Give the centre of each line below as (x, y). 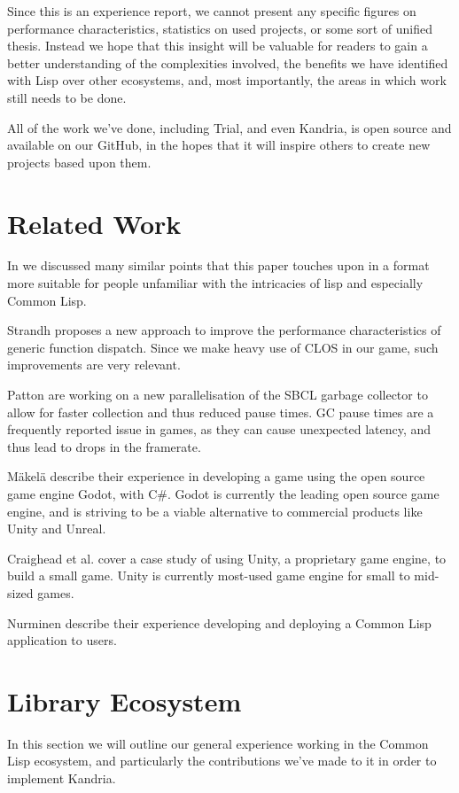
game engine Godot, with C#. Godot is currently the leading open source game (223, 494)
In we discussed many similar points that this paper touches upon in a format (218, 265)
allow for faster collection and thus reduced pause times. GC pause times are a (221, 412)
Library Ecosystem (124, 700)
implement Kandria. (62, 778)
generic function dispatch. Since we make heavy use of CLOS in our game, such (223, 347)
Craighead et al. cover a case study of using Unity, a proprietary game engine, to (227, 558)
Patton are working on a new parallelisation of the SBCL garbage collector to (218, 395)
